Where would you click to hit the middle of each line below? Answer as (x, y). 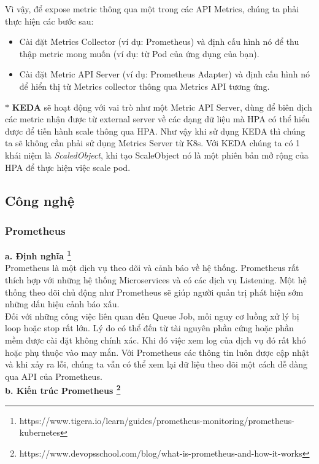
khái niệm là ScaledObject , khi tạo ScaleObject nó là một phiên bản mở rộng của (157, 155)
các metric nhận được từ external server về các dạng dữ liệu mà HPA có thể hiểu (157, 119)
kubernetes (40, 432)
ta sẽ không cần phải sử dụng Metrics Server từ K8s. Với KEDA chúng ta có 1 (153, 143)
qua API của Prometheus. (54, 376)
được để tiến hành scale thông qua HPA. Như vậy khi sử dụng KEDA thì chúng (155, 131)
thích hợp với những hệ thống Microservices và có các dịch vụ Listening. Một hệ (156, 279)
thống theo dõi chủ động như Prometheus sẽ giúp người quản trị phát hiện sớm (154, 292)
